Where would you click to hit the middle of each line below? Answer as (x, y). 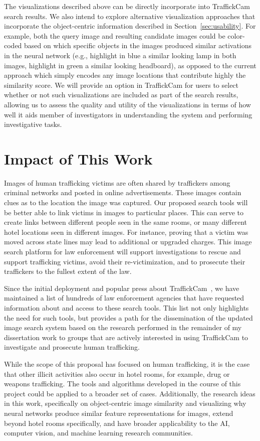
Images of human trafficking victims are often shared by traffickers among (117, 182)
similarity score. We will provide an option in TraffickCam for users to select (121, 85)
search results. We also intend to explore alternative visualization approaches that (130, 16)
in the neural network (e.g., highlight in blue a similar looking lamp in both (120, 55)
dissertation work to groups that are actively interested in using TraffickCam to (126, 337)
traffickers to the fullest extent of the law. (68, 271)
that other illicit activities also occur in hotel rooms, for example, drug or (117, 374)
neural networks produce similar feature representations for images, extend (119, 413)
